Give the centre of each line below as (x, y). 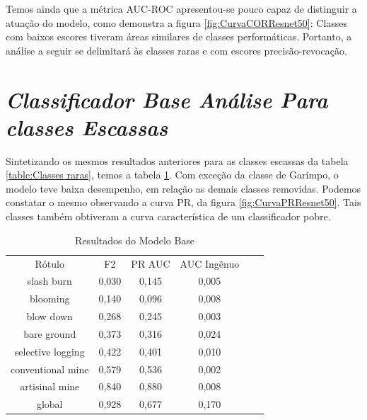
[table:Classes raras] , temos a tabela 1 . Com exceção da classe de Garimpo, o (172, 175)
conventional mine (50, 369)
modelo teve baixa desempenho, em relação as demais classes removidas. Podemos (183, 188)
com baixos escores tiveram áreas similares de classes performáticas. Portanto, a (179, 36)
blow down (49, 316)
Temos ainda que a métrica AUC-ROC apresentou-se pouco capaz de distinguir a (181, 8)
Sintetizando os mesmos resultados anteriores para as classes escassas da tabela (177, 160)
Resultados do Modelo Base (135, 240)
